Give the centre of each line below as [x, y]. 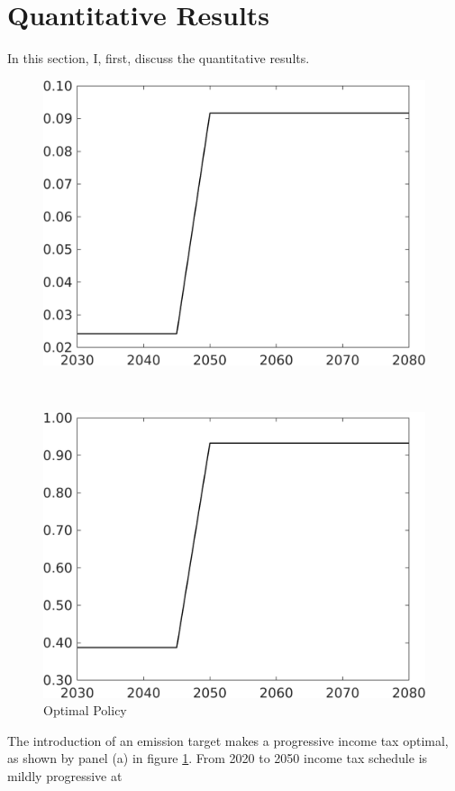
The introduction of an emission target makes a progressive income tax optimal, [228, 740]
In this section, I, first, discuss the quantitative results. [159, 58]
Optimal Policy [85, 710]
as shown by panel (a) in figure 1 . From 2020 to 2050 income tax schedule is [218, 758]
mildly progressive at [65, 775]
